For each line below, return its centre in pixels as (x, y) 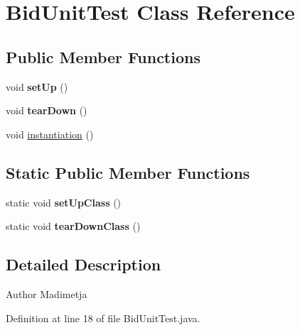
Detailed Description (84, 264)
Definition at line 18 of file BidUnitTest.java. (103, 318)
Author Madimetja (47, 293)
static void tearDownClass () (73, 226)
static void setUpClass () (64, 202)
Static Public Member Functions (128, 172)
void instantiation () (50, 134)
